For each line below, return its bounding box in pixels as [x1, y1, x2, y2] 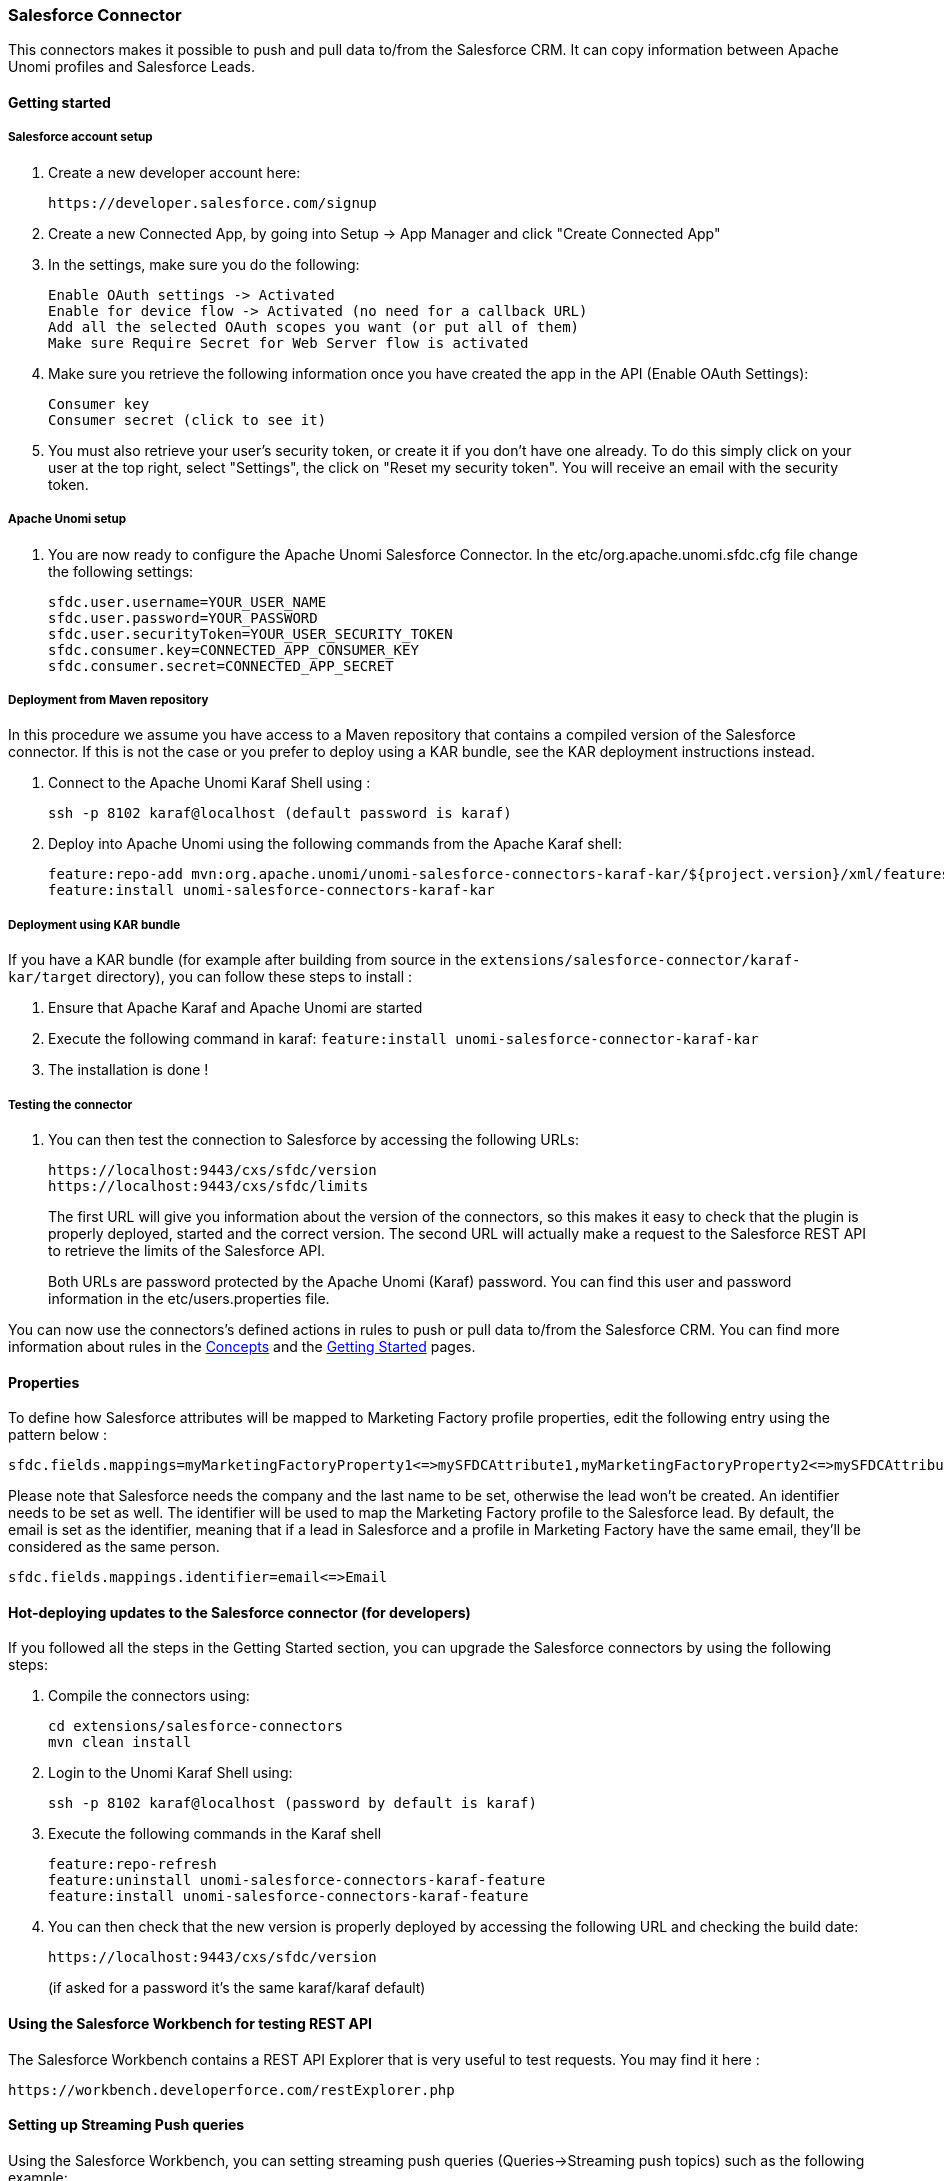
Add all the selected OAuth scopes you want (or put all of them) [48, 318, 580, 335]
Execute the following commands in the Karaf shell [48, 1825, 382, 1843]
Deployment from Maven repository [8, 692, 209, 707]
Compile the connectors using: [48, 1687, 250, 1705]
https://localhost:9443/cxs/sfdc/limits [48, 1177, 369, 1194]
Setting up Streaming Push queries [8, 2116, 245, 2134]
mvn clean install [48, 1734, 192, 1751]
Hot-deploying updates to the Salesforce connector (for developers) [8, 1603, 471, 1621]
